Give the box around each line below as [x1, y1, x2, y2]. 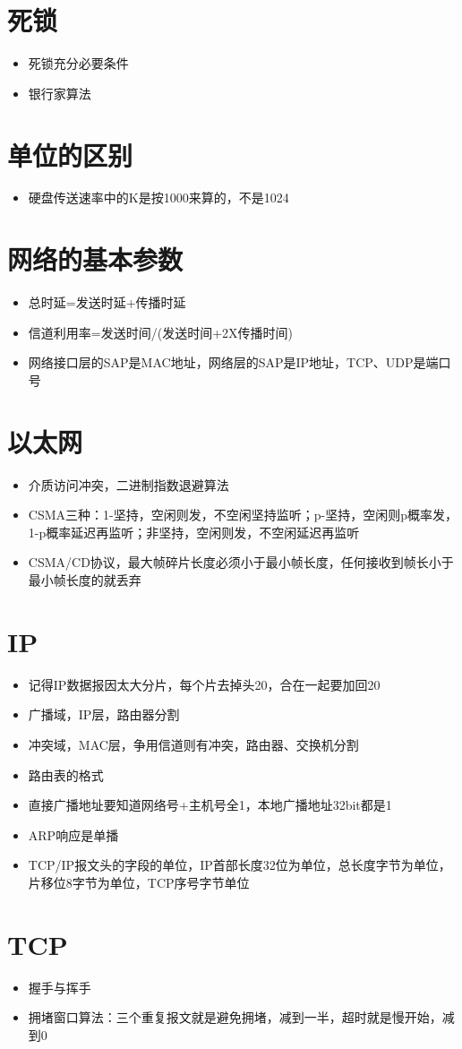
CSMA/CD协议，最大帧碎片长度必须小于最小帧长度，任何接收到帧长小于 [28, 553, 454, 572]
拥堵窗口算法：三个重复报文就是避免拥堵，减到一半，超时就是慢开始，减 [28, 1008, 455, 1027]
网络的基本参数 [7, 241, 184, 278]
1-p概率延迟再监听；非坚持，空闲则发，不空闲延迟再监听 [28, 522, 360, 541]
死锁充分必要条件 [28, 54, 129, 73]
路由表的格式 [28, 765, 104, 784]
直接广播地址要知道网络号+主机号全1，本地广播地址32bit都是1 [28, 795, 392, 814]
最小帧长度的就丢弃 [28, 571, 141, 589]
